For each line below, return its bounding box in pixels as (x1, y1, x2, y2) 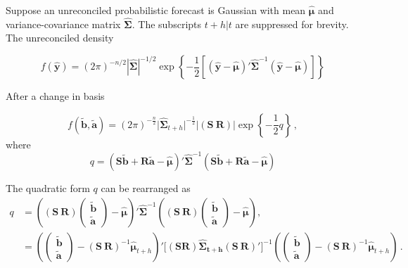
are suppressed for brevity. (235, 16, 349, 31)
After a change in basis (6, 89, 105, 103)
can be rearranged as (101, 180, 191, 195)
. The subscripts (132, 16, 202, 31)
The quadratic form (6, 180, 90, 195)
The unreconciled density (6, 30, 114, 45)
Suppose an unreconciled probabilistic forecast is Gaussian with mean (6, 3, 306, 17)
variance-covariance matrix (6, 16, 121, 31)
